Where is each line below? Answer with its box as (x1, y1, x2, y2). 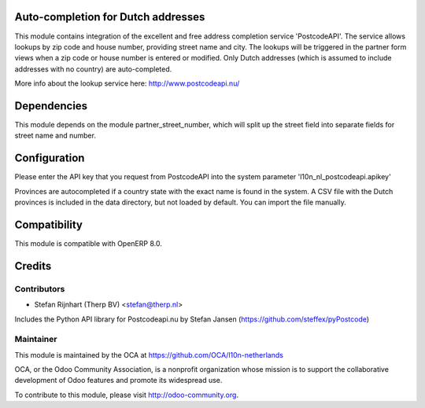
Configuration (14, 152, 85, 165)
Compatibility (14, 218, 83, 231)
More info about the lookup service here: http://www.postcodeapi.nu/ (14, 79, 240, 88)
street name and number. (14, 130, 96, 141)
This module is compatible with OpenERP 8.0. (14, 238, 163, 248)
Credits (14, 259, 52, 273)
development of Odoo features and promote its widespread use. (14, 376, 223, 385)
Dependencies (14, 99, 88, 112)
